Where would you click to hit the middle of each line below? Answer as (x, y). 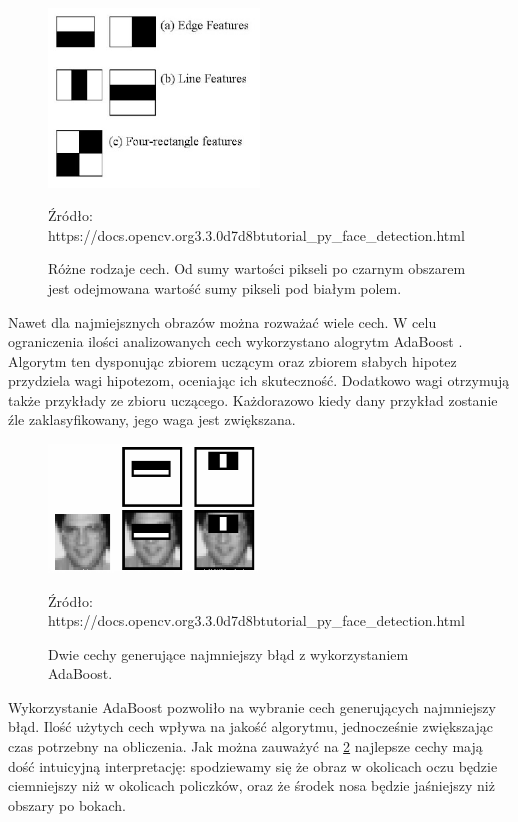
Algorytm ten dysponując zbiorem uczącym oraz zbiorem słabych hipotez (232, 360)
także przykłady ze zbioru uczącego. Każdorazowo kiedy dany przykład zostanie (253, 399)
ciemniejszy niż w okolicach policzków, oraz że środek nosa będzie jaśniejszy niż (251, 785)
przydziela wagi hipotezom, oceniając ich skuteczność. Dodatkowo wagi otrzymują (259, 380)
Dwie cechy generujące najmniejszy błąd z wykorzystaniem (228, 653)
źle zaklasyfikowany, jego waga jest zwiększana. (152, 419)
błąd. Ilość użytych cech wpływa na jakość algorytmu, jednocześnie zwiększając (250, 726)
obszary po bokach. (67, 804)
